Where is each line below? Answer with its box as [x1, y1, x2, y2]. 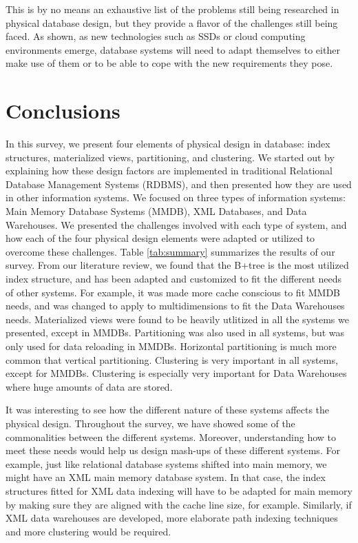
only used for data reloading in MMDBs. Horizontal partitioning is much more [6, 339, 337, 353]
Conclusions [6, 96, 120, 125]
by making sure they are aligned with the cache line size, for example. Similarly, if [6, 497, 352, 511]
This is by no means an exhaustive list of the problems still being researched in [6, 2, 339, 16]
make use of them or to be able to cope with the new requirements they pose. [6, 56, 333, 70]
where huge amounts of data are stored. [6, 379, 173, 393]
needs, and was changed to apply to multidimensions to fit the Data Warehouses [6, 298, 345, 313]
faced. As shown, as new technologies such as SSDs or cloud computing [6, 29, 306, 43]
